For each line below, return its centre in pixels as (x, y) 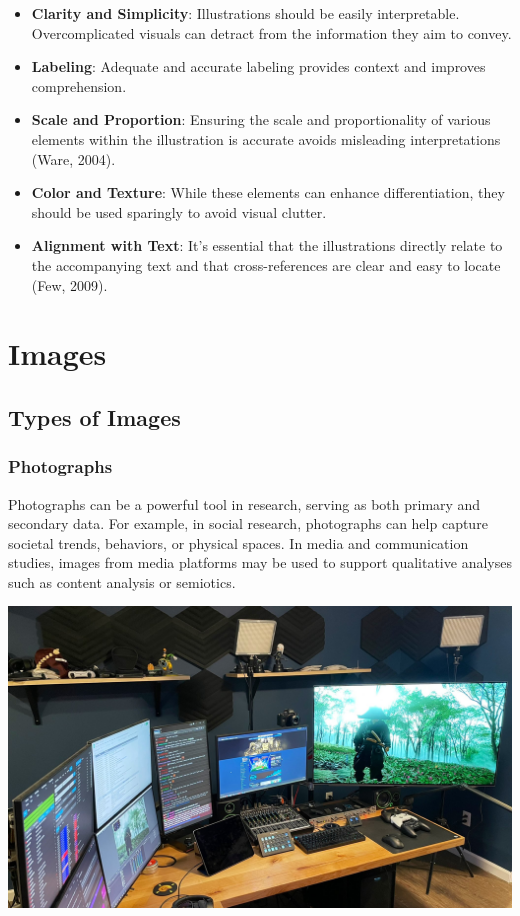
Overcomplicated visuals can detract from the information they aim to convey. (271, 32)
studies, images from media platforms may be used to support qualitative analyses (260, 562)
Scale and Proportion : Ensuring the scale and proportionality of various (261, 119)
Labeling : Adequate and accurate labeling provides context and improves (258, 66)
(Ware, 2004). (73, 158)
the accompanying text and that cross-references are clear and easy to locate (266, 264)
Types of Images (94, 416)
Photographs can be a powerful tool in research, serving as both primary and (244, 503)
